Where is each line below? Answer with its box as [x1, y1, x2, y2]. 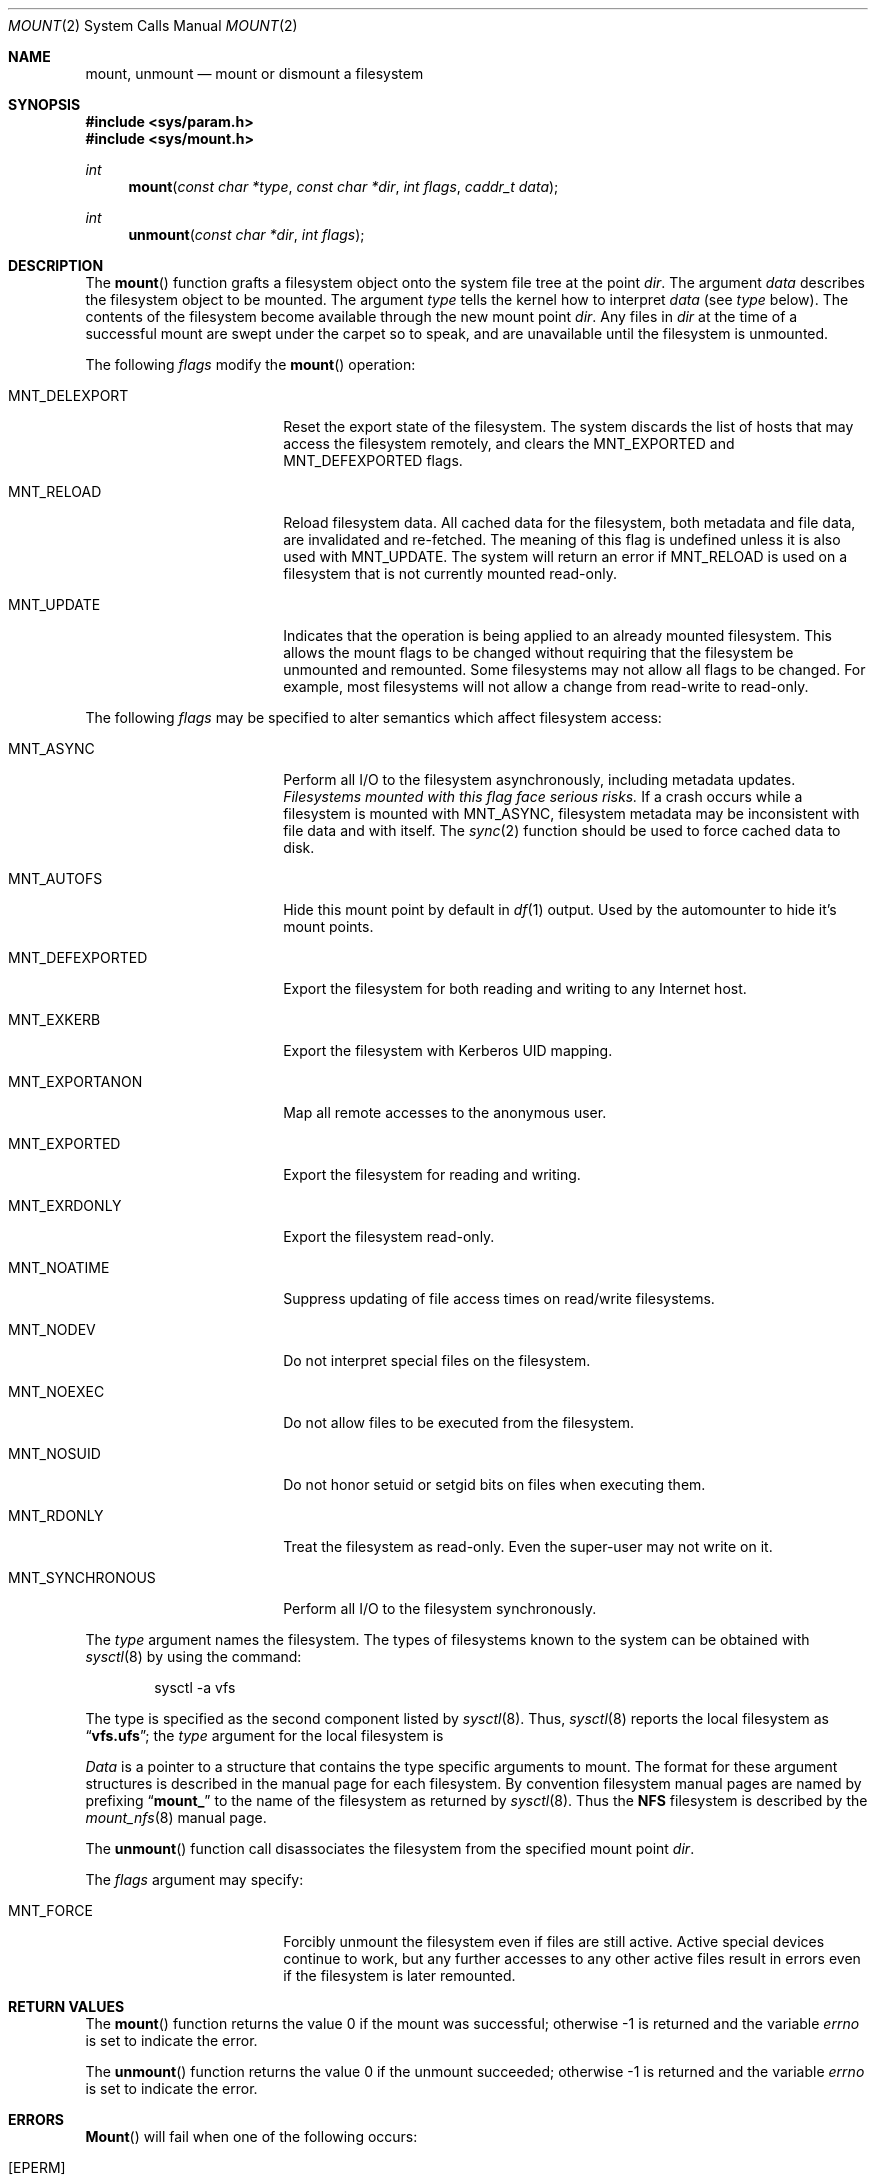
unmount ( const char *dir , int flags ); [128, 226, 365, 243]
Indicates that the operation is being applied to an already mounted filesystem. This [283, 627, 833, 644]
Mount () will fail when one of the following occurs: [85, 2128, 418, 2145]
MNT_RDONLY [8, 1507, 104, 1524]
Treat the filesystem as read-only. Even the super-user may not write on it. [283, 1538, 773, 1555]
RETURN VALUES [8, 1998, 125, 2015]
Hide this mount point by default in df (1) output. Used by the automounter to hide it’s [283, 901, 837, 918]
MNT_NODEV [8, 1321, 96, 1338]
